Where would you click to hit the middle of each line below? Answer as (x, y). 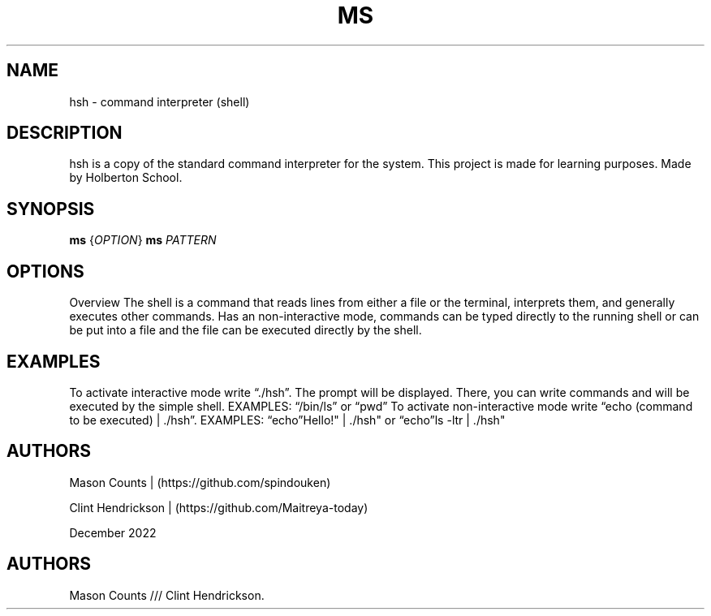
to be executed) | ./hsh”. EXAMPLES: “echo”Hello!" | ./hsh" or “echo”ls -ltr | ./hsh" (287, 420)
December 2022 (113, 532)
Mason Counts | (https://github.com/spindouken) (200, 482)
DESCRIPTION (65, 133)
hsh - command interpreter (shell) (159, 101)
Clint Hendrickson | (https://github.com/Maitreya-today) (219, 507)
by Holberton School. (126, 178)
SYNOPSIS (51, 209)
